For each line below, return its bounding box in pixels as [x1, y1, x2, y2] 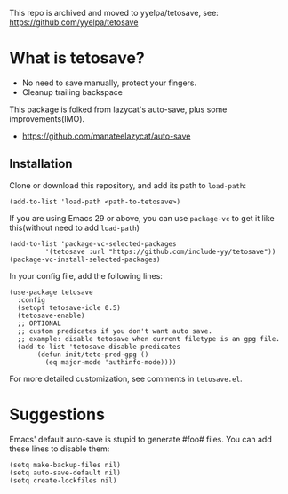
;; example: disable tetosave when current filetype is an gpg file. [17, 334, 280, 343]
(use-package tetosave [9, 288, 93, 297]
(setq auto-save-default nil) [9, 468, 122, 477]
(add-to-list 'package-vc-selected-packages [9, 239, 177, 248]
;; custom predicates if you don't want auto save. [17, 326, 213, 336]
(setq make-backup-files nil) [9, 460, 122, 469]
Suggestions [9, 404, 105, 425]
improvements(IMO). [9, 113, 85, 123]
